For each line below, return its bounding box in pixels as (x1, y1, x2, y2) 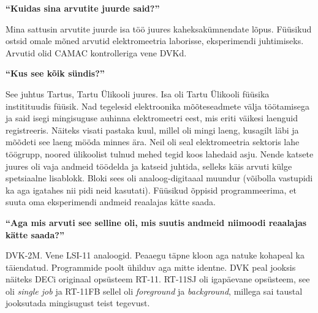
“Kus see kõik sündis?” (6, 67, 105, 80)
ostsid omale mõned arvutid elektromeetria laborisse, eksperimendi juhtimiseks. (6, 34, 304, 47)
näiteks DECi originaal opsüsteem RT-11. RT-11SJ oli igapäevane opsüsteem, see (6, 273, 310, 285)
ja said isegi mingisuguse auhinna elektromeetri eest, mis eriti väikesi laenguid (6, 111, 298, 124)
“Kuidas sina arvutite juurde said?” (6, 2, 160, 14)
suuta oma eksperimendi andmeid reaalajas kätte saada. (6, 195, 216, 208)
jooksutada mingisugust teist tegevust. (6, 296, 150, 309)
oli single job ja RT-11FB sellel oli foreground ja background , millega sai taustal (6, 284, 303, 297)
